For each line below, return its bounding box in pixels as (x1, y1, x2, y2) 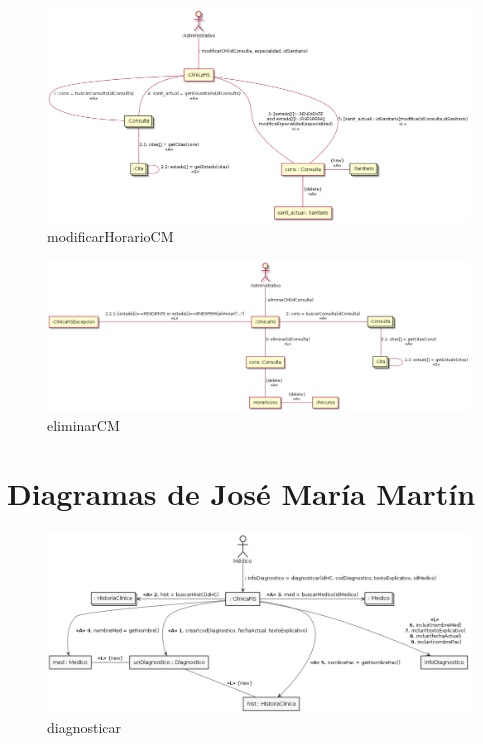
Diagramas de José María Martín (7, 473, 476, 514)
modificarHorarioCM (47, 225, 174, 246)
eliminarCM (47, 414, 120, 435)
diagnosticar (47, 717, 122, 738)
